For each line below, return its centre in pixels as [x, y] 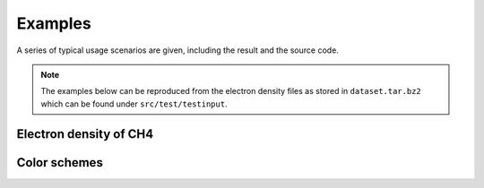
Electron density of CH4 [85, 134]
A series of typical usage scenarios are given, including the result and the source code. [178, 50]
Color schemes [60, 162]
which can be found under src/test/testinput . [134, 104]
